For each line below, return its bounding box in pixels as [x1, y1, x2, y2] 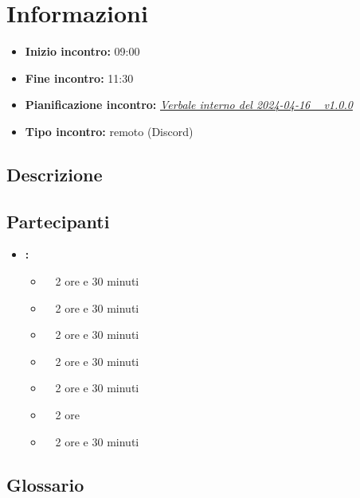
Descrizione [6, 161, 103, 186]
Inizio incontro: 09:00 [25, 43, 140, 60]
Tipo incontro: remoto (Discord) [25, 123, 194, 139]
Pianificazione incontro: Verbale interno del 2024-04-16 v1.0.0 [25, 96, 353, 113]
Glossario [6, 472, 84, 496]
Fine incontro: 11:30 [25, 69, 134, 86]
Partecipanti [6, 208, 110, 233]
